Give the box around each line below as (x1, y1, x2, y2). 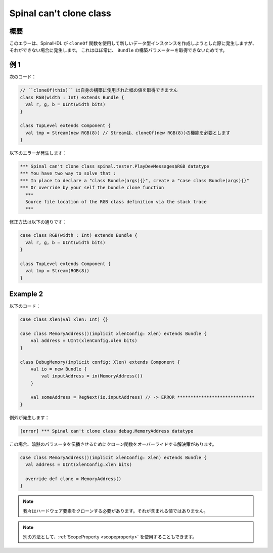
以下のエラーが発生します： (9, 150, 67, 156)
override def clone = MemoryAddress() (25, 476, 121, 482)
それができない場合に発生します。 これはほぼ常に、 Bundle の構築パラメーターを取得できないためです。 (9, 47, 227, 53)
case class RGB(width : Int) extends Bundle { (20, 233, 138, 238)
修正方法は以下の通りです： (9, 219, 67, 225)
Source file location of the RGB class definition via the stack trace (25, 199, 207, 204)
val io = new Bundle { (30, 366, 87, 372)
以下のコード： (9, 303, 40, 309)
